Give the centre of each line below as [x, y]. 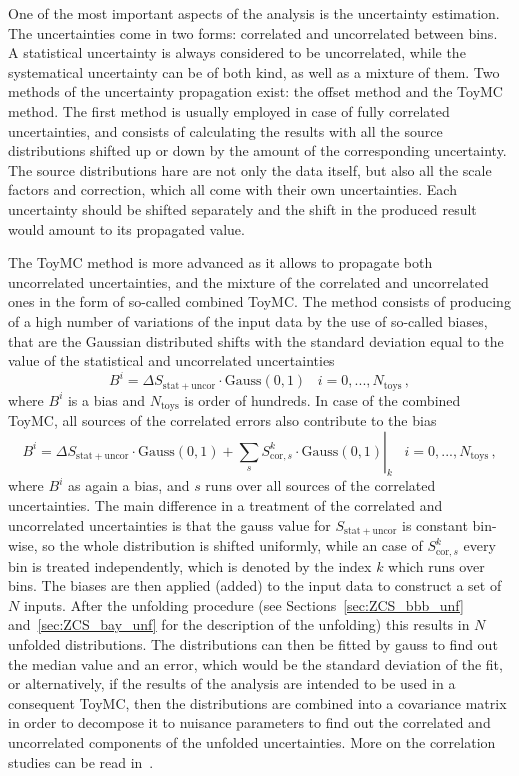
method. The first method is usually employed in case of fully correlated [229, 110]
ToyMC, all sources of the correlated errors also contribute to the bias [222, 420]
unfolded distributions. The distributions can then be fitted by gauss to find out [253, 643]
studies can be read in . [81, 761]
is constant [435, 524]
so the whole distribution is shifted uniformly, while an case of [232, 545]
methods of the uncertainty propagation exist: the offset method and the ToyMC [255, 91]
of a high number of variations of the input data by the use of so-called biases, [248, 320]
